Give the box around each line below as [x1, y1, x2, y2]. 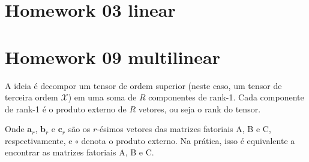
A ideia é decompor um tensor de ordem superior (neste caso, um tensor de [5, 79, 282, 91]
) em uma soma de [68, 91, 137, 103]
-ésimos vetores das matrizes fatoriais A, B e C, [97, 123, 271, 135]
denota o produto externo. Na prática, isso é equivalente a [81, 134, 295, 146]
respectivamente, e [5, 134, 73, 146]
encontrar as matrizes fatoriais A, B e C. [5, 146, 154, 158]
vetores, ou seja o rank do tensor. [138, 102, 261, 115]
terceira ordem [5, 91, 58, 103]
